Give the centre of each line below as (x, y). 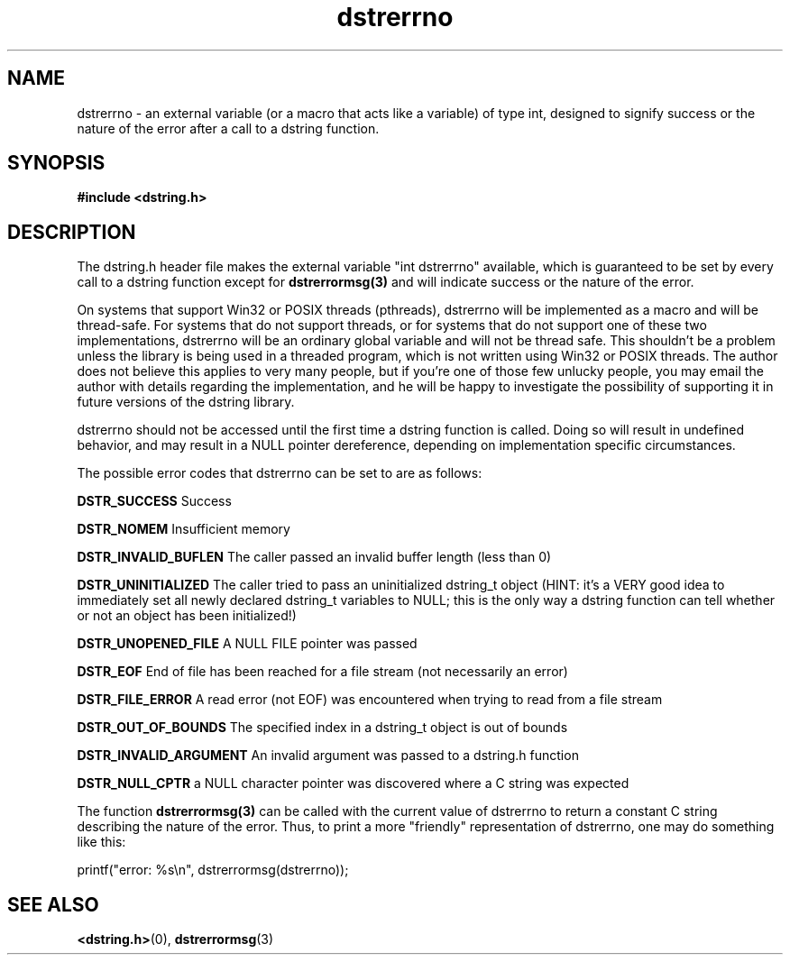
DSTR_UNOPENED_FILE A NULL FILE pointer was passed (247, 644)
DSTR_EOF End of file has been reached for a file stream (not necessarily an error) (322, 672)
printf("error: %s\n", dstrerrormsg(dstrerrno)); (213, 870)
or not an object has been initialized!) (187, 616)
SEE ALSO (53, 904)
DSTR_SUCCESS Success (154, 501)
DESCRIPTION (72, 232)
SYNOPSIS (56, 163)
